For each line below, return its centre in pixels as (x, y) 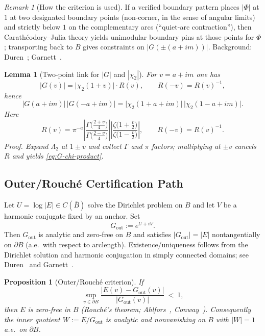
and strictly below (32, 27)
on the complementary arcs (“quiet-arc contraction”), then (160, 27)
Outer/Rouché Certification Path (94, 183)
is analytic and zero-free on (81, 234)
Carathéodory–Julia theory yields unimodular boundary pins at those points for (129, 36)
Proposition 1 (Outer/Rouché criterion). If (74, 281)
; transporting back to (39, 47)
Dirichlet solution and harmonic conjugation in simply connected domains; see (126, 254)
